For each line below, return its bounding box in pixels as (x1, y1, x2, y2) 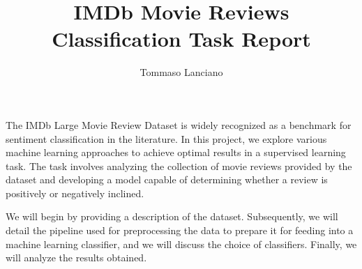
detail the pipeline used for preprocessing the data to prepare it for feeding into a (6, 223, 354, 238)
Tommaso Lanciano (139, 65, 223, 79)
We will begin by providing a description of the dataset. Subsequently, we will (6, 209, 338, 224)
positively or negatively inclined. (6, 185, 144, 200)
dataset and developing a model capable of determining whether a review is (6, 172, 328, 187)
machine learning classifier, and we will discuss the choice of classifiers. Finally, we (6, 236, 357, 251)
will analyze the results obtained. (6, 250, 147, 265)
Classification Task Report (52, 24, 311, 53)
